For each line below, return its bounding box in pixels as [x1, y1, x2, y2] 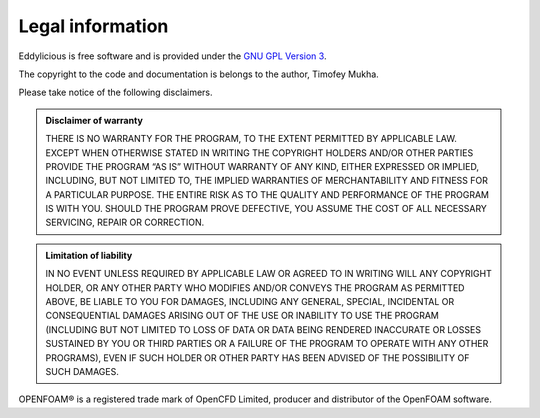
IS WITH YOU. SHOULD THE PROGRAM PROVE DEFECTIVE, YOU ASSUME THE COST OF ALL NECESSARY [45, 203, 487, 215]
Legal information [18, 15, 169, 37]
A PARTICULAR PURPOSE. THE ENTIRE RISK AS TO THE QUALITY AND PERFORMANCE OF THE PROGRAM [45, 188, 490, 200]
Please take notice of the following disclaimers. [18, 86, 214, 99]
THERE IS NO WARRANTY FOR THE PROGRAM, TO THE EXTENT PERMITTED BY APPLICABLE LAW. [45, 133, 457, 145]
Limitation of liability [45, 249, 133, 261]
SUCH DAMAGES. [45, 365, 119, 377]
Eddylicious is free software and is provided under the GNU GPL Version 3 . [18, 50, 327, 62]
